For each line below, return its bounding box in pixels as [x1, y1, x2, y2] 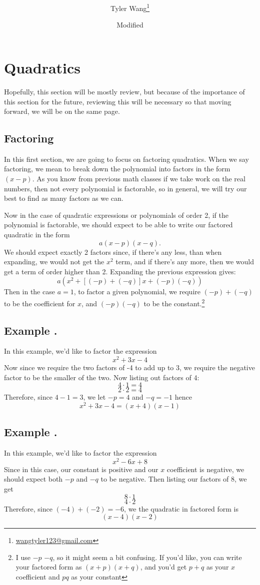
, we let [83, 392, 106, 402]
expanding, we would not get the [4, 256, 104, 267]
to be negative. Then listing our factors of [100, 474, 229, 484]
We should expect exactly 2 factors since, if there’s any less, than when [4, 246, 222, 257]
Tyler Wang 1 [110, 1, 150, 13]
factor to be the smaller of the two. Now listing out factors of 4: [4, 372, 199, 382]
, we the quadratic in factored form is [124, 503, 238, 514]
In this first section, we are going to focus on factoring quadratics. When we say [4, 153, 249, 164]
